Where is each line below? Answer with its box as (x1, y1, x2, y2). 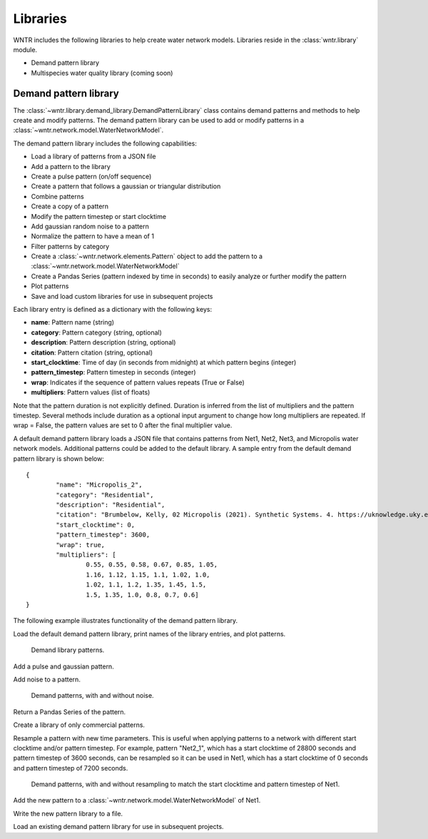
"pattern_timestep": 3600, (56, 531, 151, 539)
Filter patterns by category (31, 242, 110, 250)
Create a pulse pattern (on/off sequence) (31, 172, 152, 180)
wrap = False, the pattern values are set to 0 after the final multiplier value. (13, 421, 233, 429)
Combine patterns (31, 192, 85, 200)
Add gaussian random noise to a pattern (31, 222, 149, 230)
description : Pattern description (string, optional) (31, 338, 176, 347)
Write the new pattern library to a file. (13, 809, 123, 818)
